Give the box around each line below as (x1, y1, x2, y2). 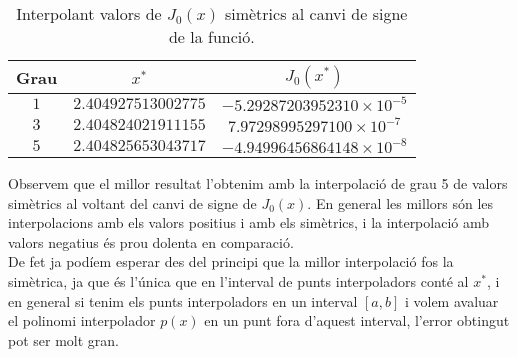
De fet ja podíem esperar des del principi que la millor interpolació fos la (8, 251, 454, 272)
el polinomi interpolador (8, 310, 156, 331)
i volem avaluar (404, 290, 499, 311)
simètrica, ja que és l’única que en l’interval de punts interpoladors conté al (8, 270, 469, 291)
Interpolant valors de (16, 2, 162, 25)
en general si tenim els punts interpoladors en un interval (8, 290, 358, 311)
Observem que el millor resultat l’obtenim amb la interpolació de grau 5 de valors (8, 173, 508, 193)
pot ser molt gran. (8, 329, 119, 350)
